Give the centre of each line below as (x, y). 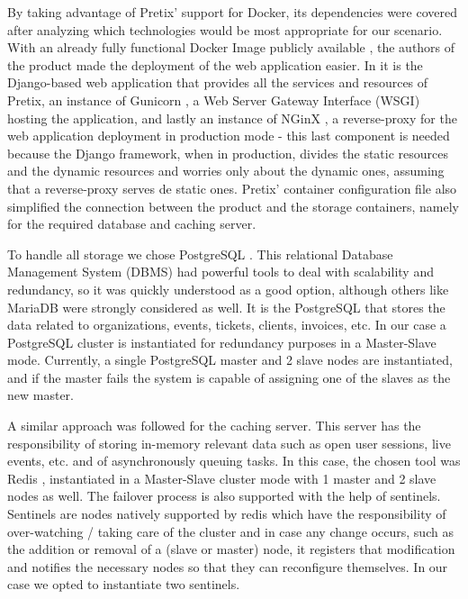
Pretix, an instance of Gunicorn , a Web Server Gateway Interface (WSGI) (214, 100)
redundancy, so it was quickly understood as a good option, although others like (228, 289)
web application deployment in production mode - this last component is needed (229, 136)
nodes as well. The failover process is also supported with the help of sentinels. (224, 496)
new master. (40, 395)
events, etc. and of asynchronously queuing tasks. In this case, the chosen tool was (234, 461)
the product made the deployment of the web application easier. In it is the (215, 64)
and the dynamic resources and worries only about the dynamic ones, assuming (226, 171)
